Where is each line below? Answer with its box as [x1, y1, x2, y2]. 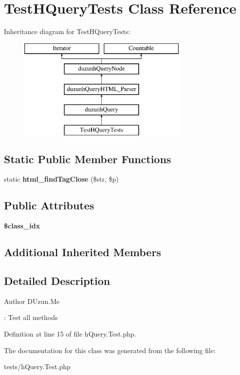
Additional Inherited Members [4, 244, 161, 260]
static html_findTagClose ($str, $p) [4, 174, 119, 184]
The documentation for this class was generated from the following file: [4, 345, 216, 355]
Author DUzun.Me [4, 296, 60, 306]
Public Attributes [4, 198, 94, 213]
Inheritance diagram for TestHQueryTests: [4, 26, 130, 37]
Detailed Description [4, 273, 111, 288]
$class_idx [4, 221, 40, 231]
